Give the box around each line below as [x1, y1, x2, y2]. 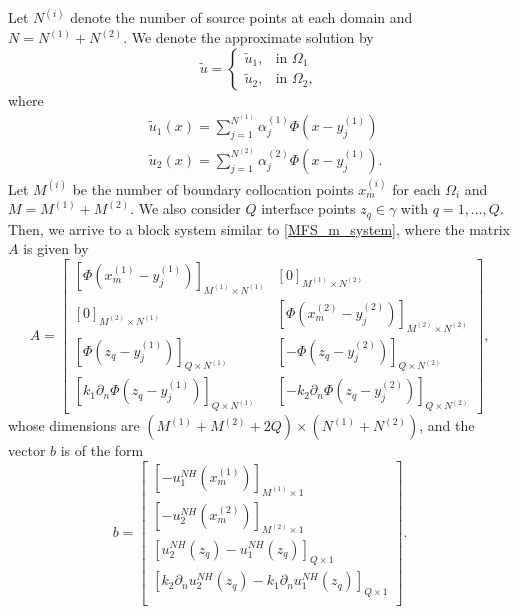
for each [392, 178, 441, 199]
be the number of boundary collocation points [72, 178, 354, 199]
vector [8, 440, 46, 461]
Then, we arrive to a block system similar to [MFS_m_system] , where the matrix [8, 218, 511, 239]
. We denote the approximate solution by [123, 27, 374, 48]
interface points [261, 198, 356, 219]
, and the [419, 415, 475, 436]
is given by [23, 238, 89, 259]
